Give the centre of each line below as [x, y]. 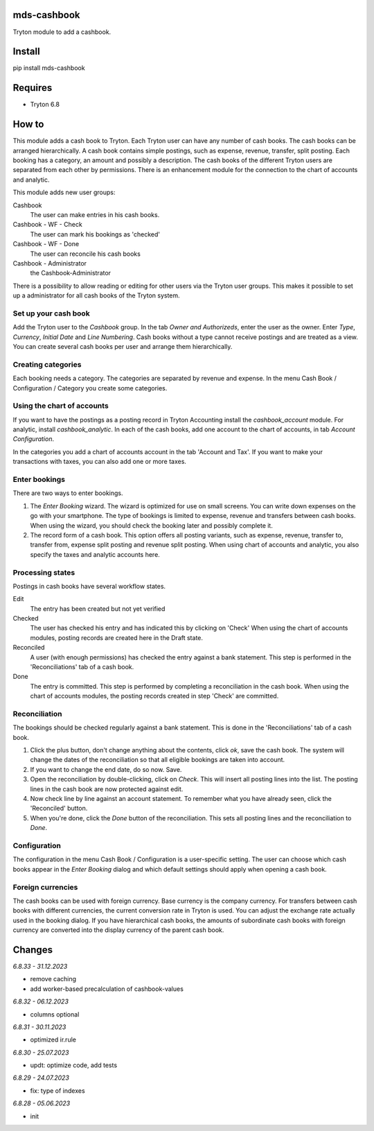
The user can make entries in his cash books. [95, 214]
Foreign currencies [45, 887]
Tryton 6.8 [45, 105]
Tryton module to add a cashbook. [62, 32]
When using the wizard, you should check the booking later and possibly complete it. [151, 525]
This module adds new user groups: [64, 192]
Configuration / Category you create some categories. [90, 388]
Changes [33, 950]
